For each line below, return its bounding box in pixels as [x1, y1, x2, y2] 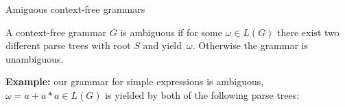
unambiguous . [5, 51, 64, 65]
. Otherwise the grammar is [192, 38, 309, 52]
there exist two [277, 25, 340, 39]
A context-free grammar [5, 25, 107, 39]
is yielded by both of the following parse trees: [105, 87, 300, 102]
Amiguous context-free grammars [5, 2, 145, 16]
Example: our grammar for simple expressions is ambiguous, [5, 74, 264, 89]
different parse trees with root [5, 38, 131, 52]
